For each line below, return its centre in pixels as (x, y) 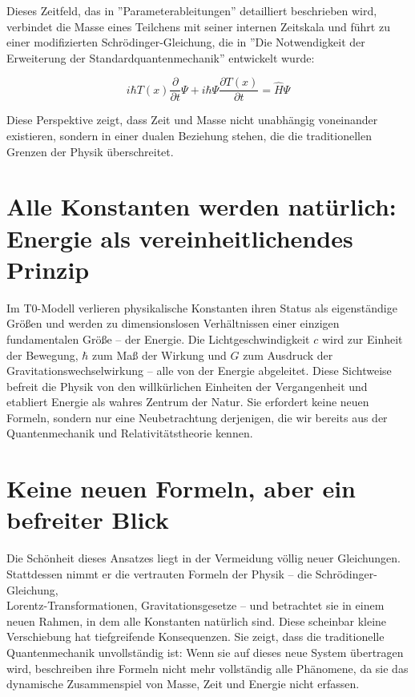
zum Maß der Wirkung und (159, 355)
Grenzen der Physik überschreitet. (90, 151)
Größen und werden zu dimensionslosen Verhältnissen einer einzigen (173, 323)
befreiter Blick (88, 520)
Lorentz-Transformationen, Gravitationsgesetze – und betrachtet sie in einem (195, 605)
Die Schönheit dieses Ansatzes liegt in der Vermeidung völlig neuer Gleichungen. (203, 558)
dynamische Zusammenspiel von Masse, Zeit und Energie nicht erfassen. (183, 684)
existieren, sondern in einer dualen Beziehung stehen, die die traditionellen (189, 136)
